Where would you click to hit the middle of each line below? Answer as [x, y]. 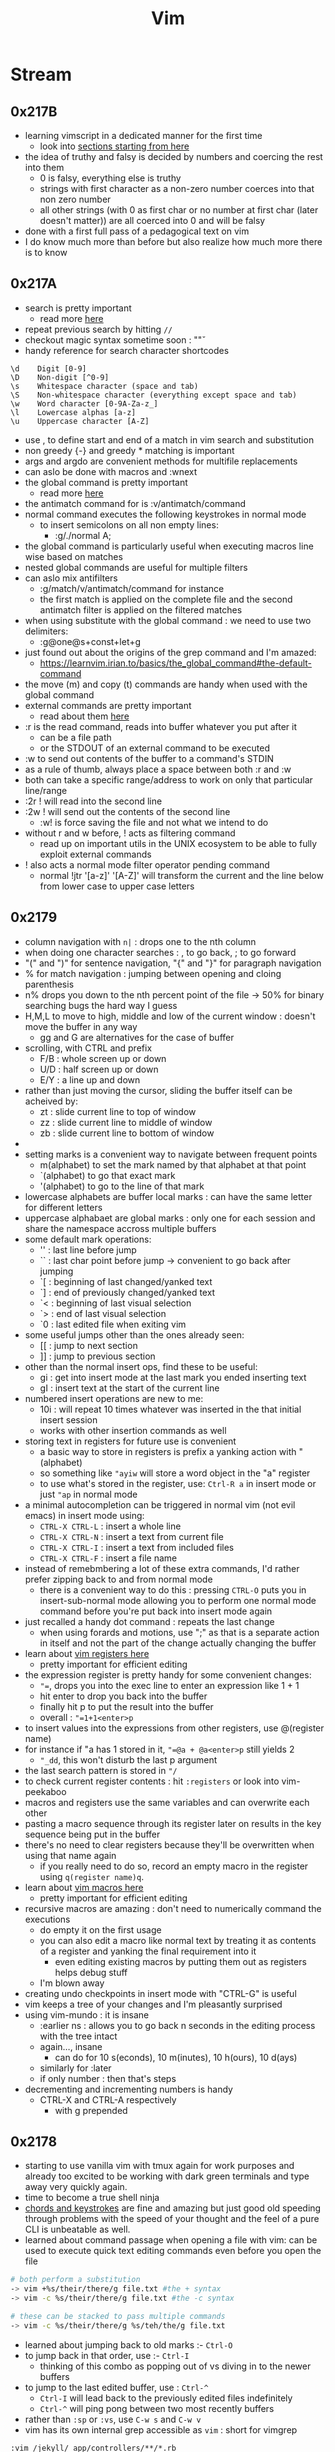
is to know [46, 252]
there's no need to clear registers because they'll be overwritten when [169, 1844]
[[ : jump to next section [88, 1345]
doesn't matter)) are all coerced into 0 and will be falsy [152, 220]
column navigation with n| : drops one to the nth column [140, 941]
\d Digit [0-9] [48, 368]
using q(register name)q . [92, 1876]
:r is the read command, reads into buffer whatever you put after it [160, 726]
